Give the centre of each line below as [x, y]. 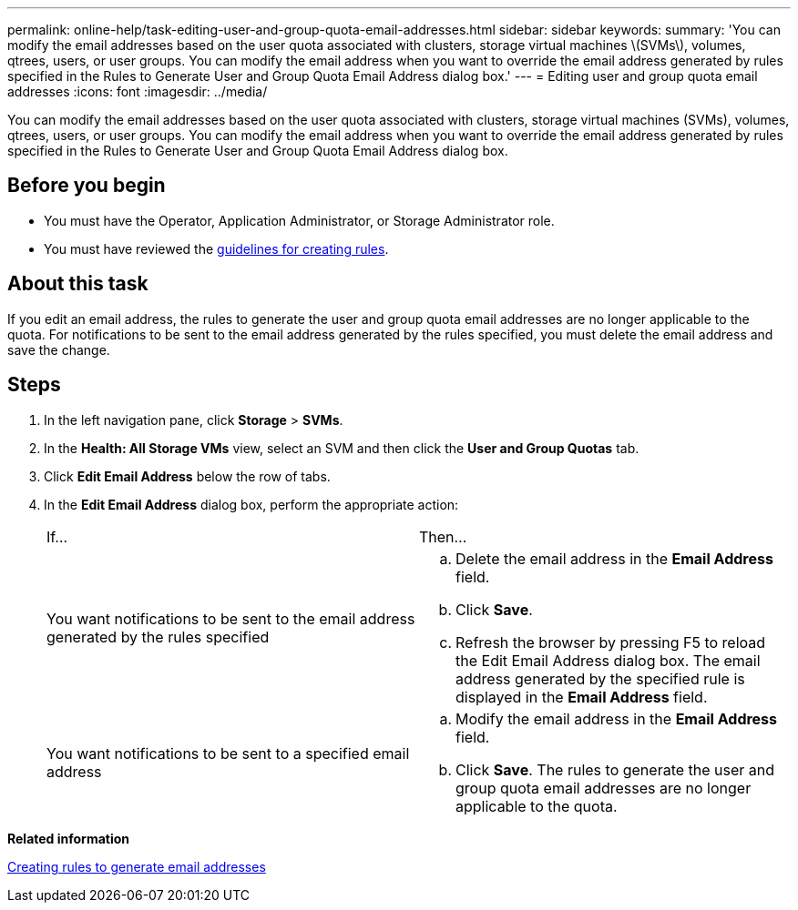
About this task [78, 284]
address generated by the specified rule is [600, 678]
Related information [69, 838]
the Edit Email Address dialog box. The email [608, 660]
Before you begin [87, 186]
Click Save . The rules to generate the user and [615, 769]
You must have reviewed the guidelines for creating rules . [216, 248]
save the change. [59, 349]
